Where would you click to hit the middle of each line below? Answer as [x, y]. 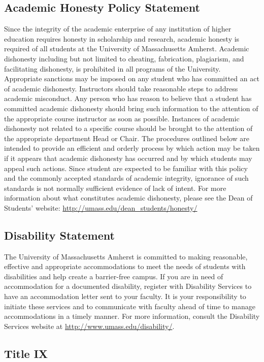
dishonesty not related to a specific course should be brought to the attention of [128, 128]
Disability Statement [59, 235]
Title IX [26, 353]
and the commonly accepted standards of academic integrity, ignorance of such [126, 178]
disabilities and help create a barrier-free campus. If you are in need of [114, 276]
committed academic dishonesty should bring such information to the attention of [131, 108]
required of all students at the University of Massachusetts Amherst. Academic [127, 48]
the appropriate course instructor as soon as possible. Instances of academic [122, 118]
